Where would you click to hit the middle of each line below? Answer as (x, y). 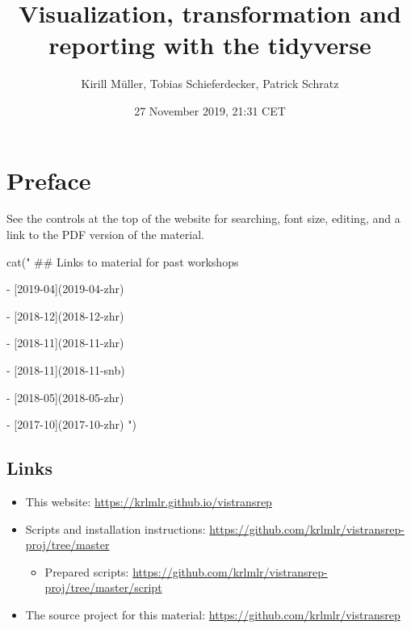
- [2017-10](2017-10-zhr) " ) (71, 424)
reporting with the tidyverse (210, 45)
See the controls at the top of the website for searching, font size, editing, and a (203, 218)
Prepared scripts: (87, 571)
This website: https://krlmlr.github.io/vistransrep (149, 501)
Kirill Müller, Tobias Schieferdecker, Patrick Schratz (210, 84)
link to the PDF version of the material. (105, 235)
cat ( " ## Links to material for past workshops (123, 261)
